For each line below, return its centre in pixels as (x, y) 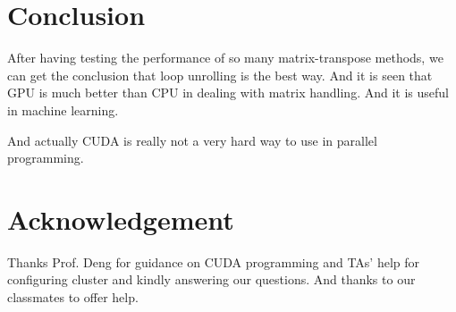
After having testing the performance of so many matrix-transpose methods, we (225, 58)
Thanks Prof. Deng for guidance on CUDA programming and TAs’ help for (214, 261)
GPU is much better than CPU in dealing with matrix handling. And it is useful (228, 93)
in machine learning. (63, 110)
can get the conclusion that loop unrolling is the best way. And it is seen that (220, 75)
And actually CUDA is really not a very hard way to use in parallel (192, 140)
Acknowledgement (121, 219)
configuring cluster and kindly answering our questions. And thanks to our (211, 279)
